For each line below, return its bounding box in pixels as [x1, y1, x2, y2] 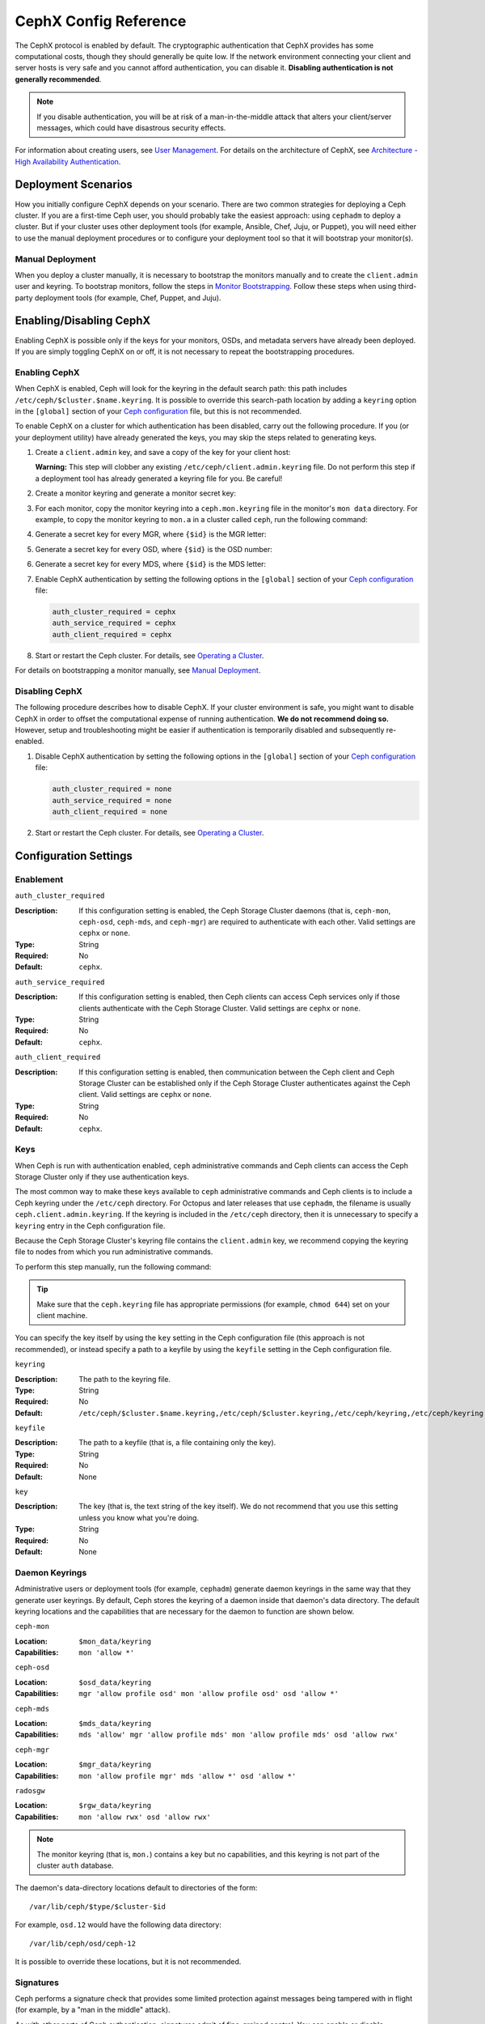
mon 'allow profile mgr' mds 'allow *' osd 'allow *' [78, 1771, 297, 1780]
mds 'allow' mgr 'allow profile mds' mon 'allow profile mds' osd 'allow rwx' [78, 1730, 399, 1740]
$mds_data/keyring [78, 1719, 152, 1728]
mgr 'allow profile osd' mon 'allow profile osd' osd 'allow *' [78, 1689, 339, 1699]
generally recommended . [15, 74, 102, 84]
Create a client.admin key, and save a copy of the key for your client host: [35, 448, 291, 457]
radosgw [15, 1786, 46, 1795]
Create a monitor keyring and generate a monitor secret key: [35, 488, 236, 498]
